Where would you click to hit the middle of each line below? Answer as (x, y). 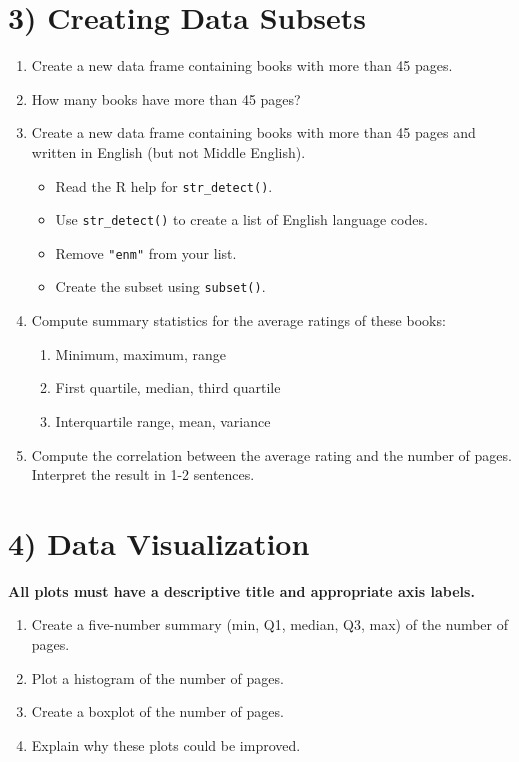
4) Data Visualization (159, 542)
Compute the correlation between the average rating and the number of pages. (271, 454)
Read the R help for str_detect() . (164, 185)
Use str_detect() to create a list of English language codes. (241, 219)
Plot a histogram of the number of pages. (157, 677)
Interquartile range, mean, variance (163, 420)
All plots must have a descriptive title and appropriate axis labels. (241, 590)
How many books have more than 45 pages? (166, 98)
